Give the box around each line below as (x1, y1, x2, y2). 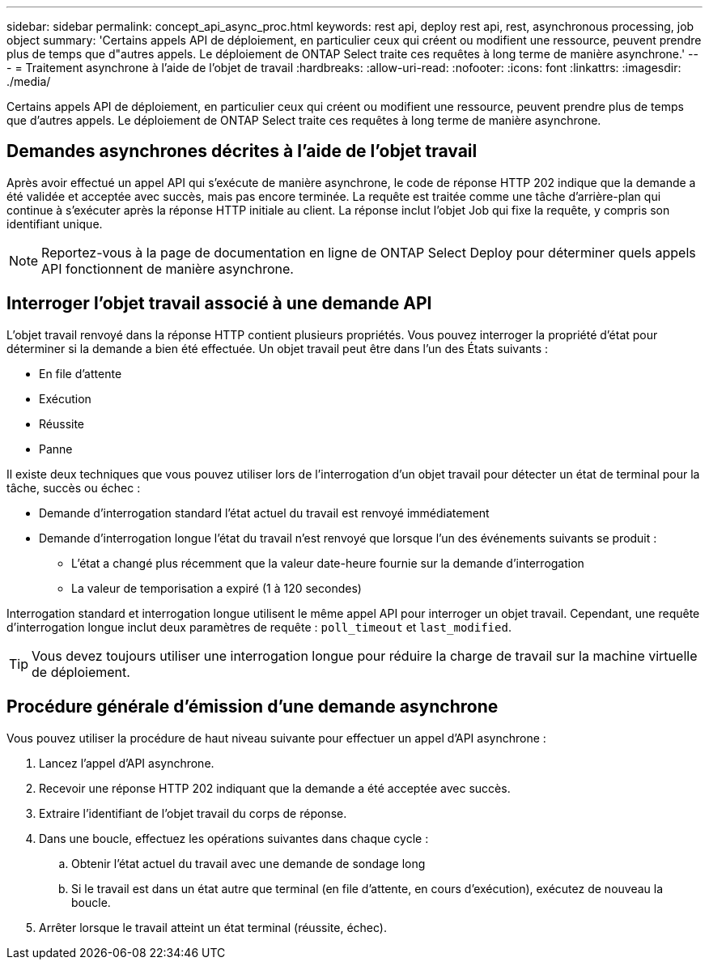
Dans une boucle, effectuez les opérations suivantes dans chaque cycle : (39, 831, 429, 845)
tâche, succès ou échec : (6, 480, 141, 495)
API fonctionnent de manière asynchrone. (41, 260, 294, 277)
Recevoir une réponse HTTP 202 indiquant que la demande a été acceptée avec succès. (39, 781, 511, 795)
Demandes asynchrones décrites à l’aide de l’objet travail (6, 141, 478, 162)
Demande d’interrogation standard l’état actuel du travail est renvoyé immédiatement (39, 505, 490, 520)
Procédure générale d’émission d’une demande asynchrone (6, 696, 499, 717)
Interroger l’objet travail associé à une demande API (6, 293, 432, 314)
